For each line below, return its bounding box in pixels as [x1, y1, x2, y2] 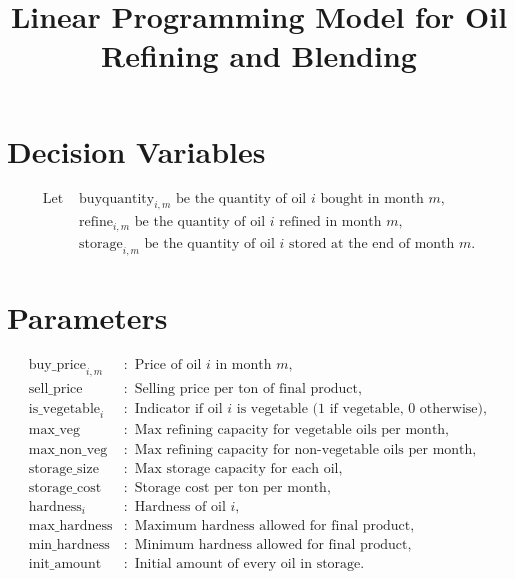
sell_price [28, 381, 83, 396]
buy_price [28, 357, 86, 372]
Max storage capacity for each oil [134, 461, 339, 476]
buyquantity [79, 191, 155, 206]
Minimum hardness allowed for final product [134, 538, 408, 553]
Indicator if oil [134, 401, 223, 416]
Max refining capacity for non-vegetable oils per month [134, 442, 473, 457]
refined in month [279, 215, 382, 230]
